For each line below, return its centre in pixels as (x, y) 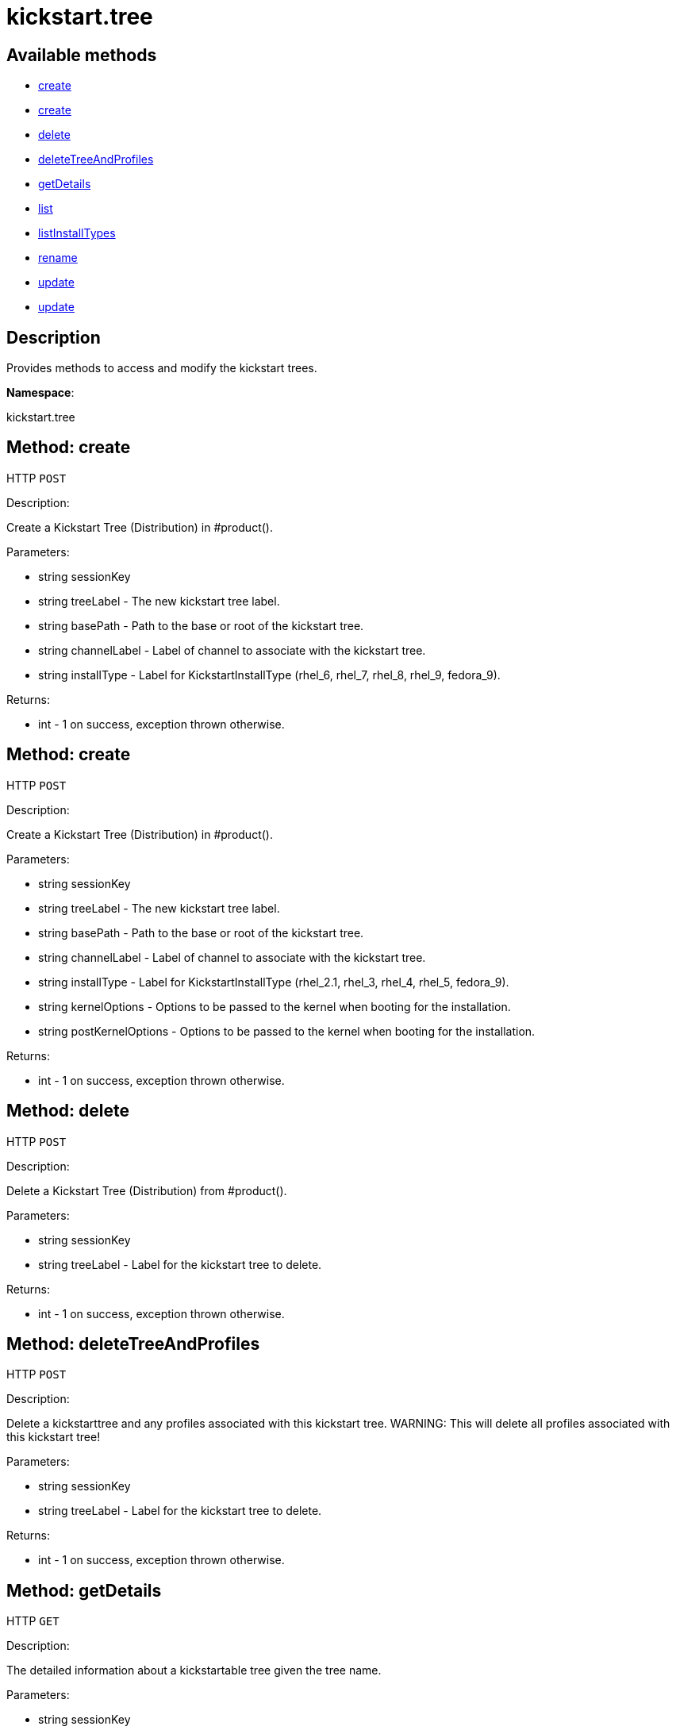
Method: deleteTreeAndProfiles (133, 1344)
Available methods (82, 55)
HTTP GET (33, 1621)
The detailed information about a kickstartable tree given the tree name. (194, 1670)
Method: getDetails (84, 1590)
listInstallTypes (77, 233)
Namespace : (40, 393)
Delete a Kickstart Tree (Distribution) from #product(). (147, 1190)
